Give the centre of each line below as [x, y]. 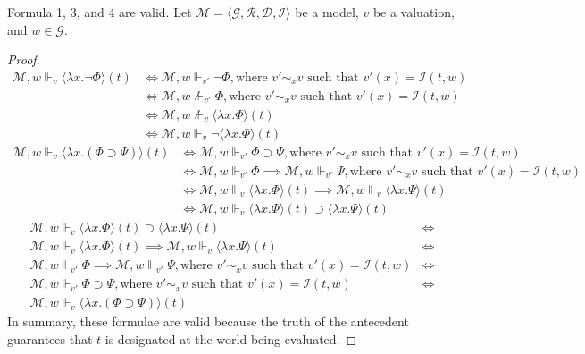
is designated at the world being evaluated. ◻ [231, 338]
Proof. [24, 59]
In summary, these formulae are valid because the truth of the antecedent [208, 321]
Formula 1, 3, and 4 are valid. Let [100, 12]
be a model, [327, 12]
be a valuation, [414, 12]
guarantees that [50, 338]
